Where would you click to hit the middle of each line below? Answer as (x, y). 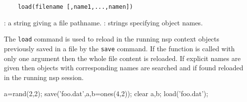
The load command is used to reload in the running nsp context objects (112, 39)
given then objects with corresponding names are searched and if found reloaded (124, 68)
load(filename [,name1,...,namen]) (75, 7)
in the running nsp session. (44, 77)
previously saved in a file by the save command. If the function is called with (119, 48)
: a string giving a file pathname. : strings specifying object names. (104, 22)
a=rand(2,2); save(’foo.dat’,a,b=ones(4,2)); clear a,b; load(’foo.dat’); (106, 93)
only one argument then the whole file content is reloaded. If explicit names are (122, 58)
